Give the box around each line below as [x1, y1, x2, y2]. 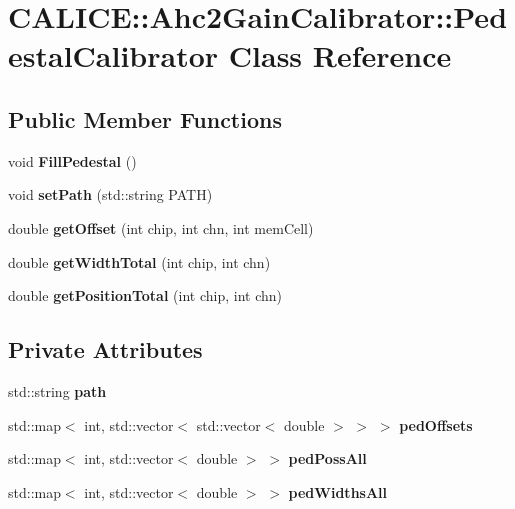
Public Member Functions [8, 103, 282, 134]
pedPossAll [288, 448, 367, 469]
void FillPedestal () [8, 150, 137, 171]
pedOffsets [399, 414, 473, 435]
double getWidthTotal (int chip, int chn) [8, 251, 271, 272]
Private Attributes [8, 334, 203, 365]
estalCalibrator [8, 35, 219, 76]
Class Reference [228, 35, 452, 76]
